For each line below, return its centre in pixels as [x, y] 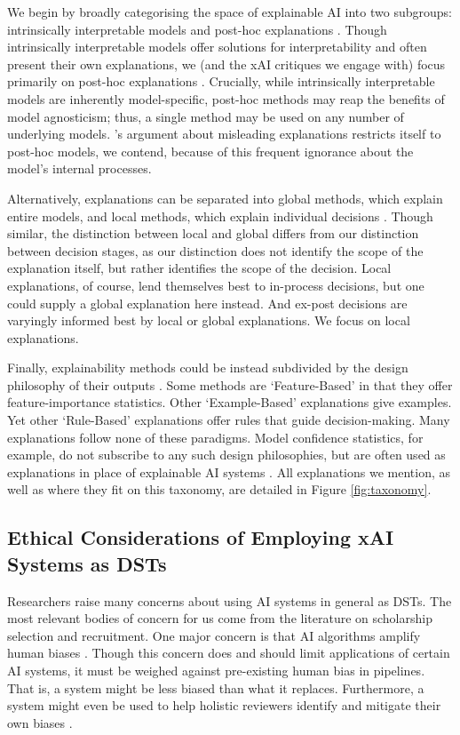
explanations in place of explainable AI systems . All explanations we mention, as [229, 471]
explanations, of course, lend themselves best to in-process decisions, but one [216, 285]
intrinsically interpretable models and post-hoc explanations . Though [197, 29]
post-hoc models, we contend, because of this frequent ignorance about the [210, 151]
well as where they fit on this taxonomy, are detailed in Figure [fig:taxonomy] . [219, 489]
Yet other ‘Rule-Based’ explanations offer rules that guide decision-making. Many [229, 420]
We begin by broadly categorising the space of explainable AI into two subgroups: [230, 12]
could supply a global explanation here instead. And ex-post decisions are [207, 303]
